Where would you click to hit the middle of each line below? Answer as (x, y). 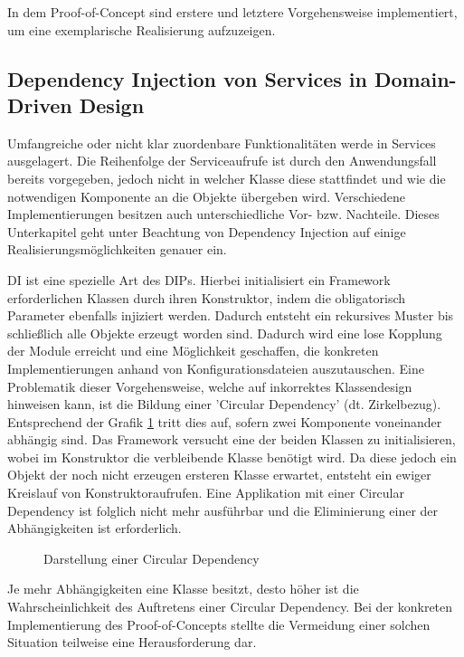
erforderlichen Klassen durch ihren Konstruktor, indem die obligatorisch (207, 297)
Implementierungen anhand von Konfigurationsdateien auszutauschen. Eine (216, 368)
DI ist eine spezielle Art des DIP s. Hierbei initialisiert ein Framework (199, 279)
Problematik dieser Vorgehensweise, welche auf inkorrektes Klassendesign (210, 386)
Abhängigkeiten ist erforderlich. (95, 528)
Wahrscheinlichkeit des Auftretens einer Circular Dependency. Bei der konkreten (230, 607)
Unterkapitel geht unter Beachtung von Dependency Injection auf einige (207, 231)
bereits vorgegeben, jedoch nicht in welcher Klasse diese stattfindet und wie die (227, 178)
